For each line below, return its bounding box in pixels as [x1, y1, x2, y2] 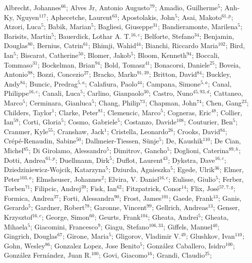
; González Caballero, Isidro [143, 240, 226, 250]
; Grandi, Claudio [152, 250, 205, 260]
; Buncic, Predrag [25, 78, 78, 88]
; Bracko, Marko [89, 69, 137, 79]
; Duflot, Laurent [112, 155, 163, 165]
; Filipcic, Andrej [30, 183, 81, 193]
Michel [4, 145, 24, 155]
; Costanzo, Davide [120, 117, 177, 127]
